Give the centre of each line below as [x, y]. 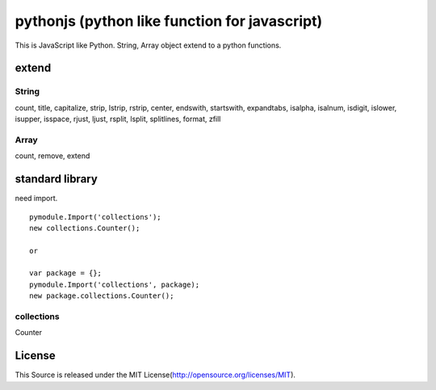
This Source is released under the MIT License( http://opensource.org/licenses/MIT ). [155, 375]
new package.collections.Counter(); [102, 296]
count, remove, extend [52, 156]
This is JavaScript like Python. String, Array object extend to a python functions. [148, 45]
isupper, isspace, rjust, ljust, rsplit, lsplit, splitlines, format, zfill [118, 119]
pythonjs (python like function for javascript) [169, 21]
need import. [36, 199]
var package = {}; [66, 273]
